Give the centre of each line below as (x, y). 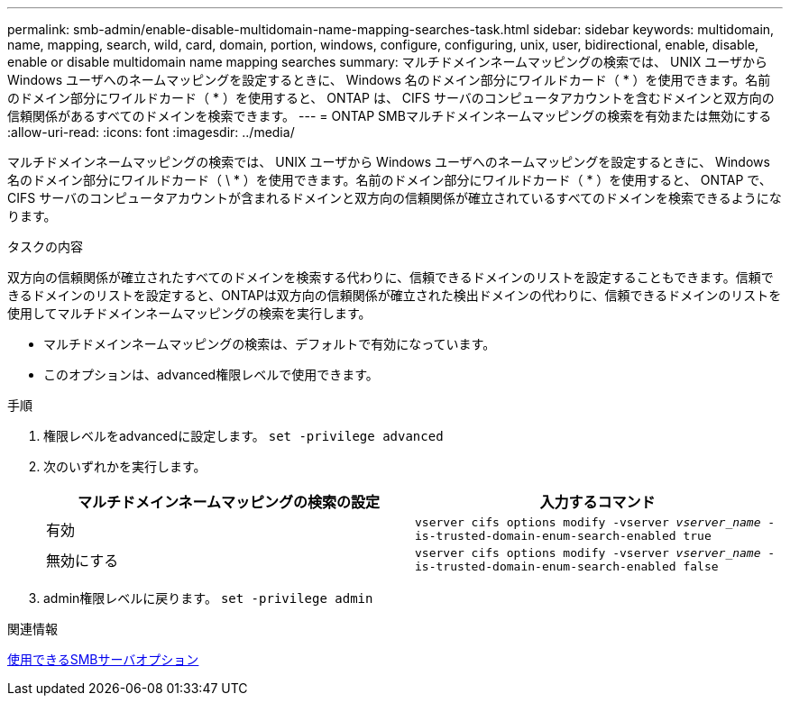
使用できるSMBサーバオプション (103, 659)
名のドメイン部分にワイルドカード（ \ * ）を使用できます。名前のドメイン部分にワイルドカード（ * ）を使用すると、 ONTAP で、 (390, 180)
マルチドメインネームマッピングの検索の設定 (229, 502)
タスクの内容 (45, 247)
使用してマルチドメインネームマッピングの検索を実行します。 (189, 313)
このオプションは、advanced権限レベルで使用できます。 (211, 374)
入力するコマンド (597, 502)
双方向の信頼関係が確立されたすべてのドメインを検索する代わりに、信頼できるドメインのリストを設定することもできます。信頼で (390, 277)
